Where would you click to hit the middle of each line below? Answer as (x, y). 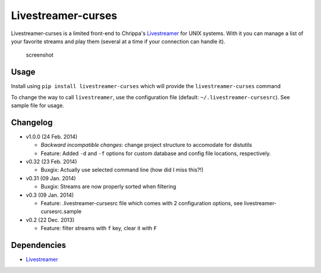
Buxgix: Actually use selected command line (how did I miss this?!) (122, 170)
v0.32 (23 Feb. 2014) (51, 162)
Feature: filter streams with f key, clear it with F (99, 228)
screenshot (40, 55)
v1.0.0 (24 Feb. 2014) (52, 136)
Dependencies (39, 245)
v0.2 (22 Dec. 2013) (50, 219)
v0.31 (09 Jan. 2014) (51, 178)
